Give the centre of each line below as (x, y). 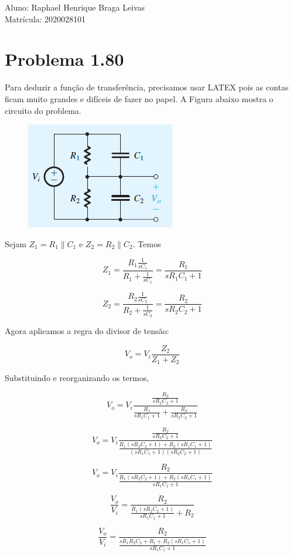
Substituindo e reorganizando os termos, (77, 378)
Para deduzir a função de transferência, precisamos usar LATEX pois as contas (147, 87)
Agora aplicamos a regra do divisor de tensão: (87, 331)
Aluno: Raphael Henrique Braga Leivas (75, 7)
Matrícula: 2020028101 (45, 18)
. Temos (147, 243)
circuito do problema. (43, 110)
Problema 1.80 (64, 59)
